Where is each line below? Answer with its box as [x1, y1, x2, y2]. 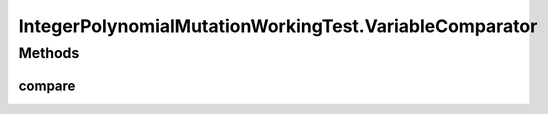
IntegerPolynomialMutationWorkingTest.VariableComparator [18, 15, 538, 37]
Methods [18, 44, 80, 62]
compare [18, 77, 76, 94]
